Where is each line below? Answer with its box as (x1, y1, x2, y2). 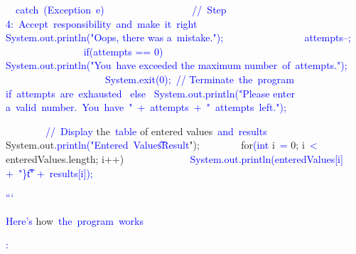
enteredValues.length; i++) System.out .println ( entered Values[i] (6, 151, 343, 166)
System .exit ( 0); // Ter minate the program (104, 71, 294, 86)
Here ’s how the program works (6, 213, 144, 228)
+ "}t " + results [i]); (6, 165, 93, 180)
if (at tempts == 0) (83, 43, 163, 58)
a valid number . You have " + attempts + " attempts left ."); (6, 100, 286, 115)
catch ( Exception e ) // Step (15, 2, 227, 16)
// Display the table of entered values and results (45, 123, 267, 138)
